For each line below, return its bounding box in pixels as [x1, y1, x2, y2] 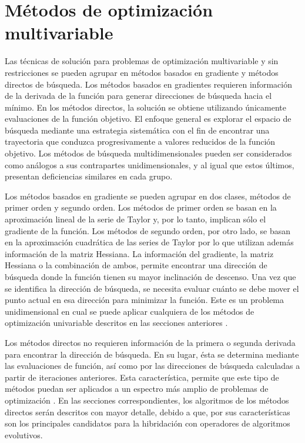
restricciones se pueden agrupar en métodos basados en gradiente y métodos [5, 66, 279, 78]
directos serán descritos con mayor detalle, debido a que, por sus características [5, 405, 290, 418]
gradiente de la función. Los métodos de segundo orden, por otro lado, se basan [5, 224, 291, 237]
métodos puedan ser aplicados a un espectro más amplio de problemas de [5, 382, 269, 395]
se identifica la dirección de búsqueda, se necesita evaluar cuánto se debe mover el [5, 282, 299, 294]
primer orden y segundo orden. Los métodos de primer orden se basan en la [5, 201, 277, 214]
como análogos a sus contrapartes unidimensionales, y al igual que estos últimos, [5, 158, 294, 171]
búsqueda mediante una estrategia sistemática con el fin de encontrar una [5, 124, 270, 136]
